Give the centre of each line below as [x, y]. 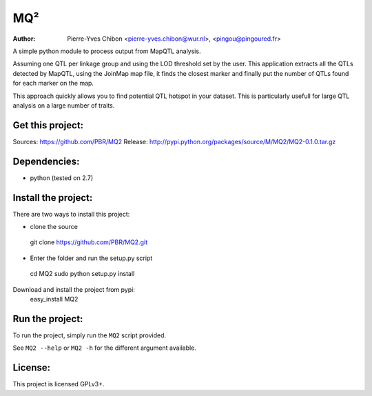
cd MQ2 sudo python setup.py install [82, 274]
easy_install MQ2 [54, 299]
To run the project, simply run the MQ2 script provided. [90, 335]
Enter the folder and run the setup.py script [91, 258]
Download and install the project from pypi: [74, 289]
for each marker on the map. [53, 83]
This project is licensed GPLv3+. [59, 384]
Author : [24, 39]
